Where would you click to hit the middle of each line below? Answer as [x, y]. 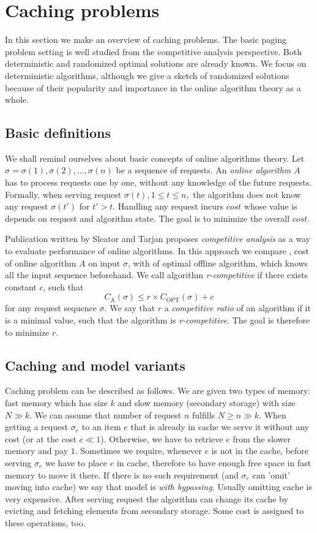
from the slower [262, 438]
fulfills [204, 414]
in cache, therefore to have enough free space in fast [214, 462]
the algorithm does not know [247, 194]
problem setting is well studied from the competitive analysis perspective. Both [153, 51]
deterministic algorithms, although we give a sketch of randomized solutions [147, 75]
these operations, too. [45, 522]
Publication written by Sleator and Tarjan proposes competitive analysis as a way [158, 239]
